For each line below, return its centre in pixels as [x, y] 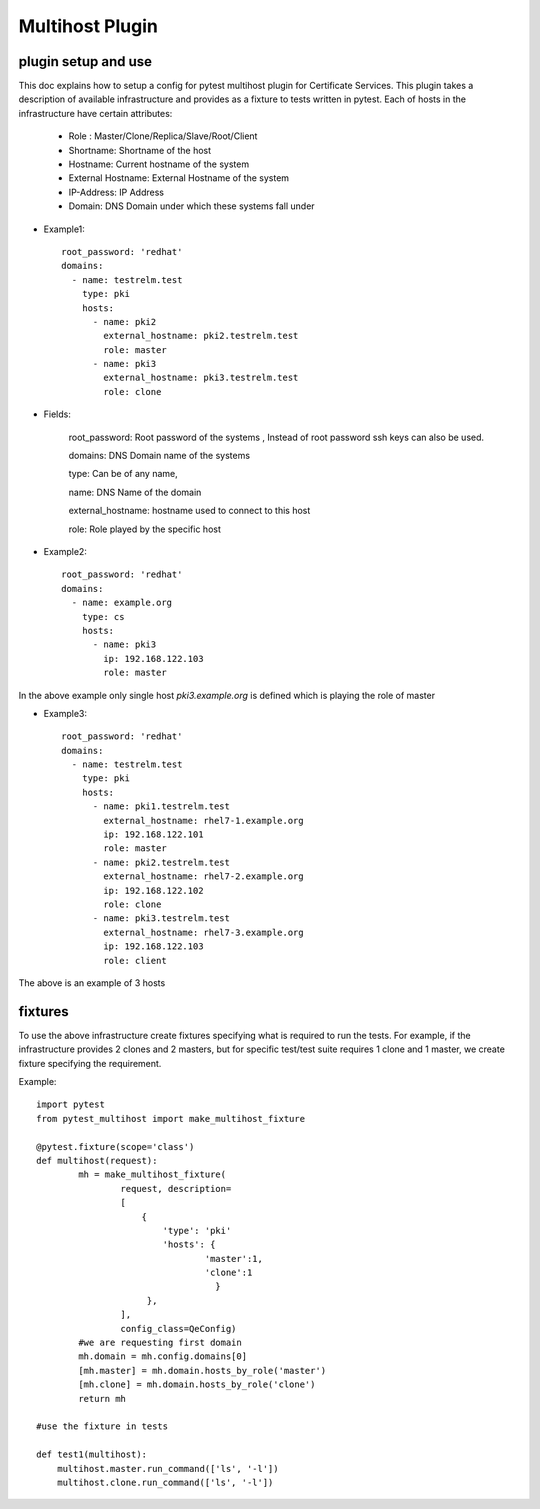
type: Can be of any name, [123, 474]
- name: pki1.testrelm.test [161, 806]
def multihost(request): [97, 1160]
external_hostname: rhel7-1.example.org [203, 820]
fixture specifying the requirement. [90, 1063]
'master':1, [234, 1258]
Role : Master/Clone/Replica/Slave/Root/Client [163, 136]
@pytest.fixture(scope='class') [115, 1146]
